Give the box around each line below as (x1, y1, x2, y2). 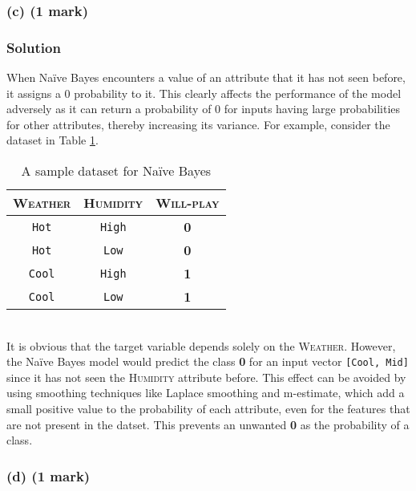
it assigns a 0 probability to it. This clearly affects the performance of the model (6, 84, 402, 101)
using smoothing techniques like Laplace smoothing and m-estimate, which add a (6, 384, 405, 401)
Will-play (155, 193, 220, 213)
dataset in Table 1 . (6, 132, 99, 148)
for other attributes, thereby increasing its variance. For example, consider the (6, 116, 390, 132)
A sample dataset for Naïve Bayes (21, 161, 212, 181)
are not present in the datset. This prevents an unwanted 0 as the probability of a (6, 416, 410, 432)
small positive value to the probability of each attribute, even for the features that (6, 400, 410, 417)
